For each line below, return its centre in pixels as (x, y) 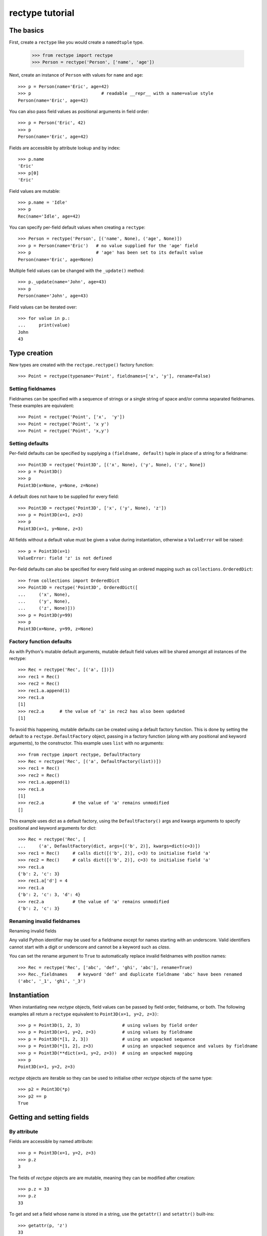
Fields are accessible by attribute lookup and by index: (65, 148)
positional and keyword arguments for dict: (53, 828)
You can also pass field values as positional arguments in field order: (79, 111)
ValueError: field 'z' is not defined (65, 558)
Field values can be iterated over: (43, 307)
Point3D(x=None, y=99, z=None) (56, 629)
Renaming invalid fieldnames (45, 921)
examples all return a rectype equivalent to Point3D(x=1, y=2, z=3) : (84, 1014)
